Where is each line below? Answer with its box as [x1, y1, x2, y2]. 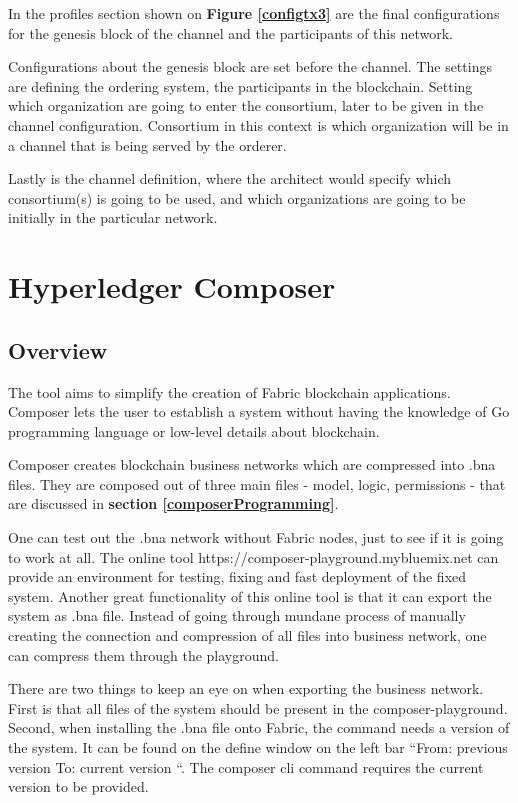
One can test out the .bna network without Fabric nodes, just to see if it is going [8, 527, 504, 548]
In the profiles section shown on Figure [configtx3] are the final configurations [8, 3, 500, 23]
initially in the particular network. [8, 207, 218, 228]
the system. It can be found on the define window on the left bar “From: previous [8, 737, 508, 758]
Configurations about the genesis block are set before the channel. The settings [8, 56, 492, 77]
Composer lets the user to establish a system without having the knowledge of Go [8, 401, 510, 422]
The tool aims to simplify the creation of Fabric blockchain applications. [8, 381, 451, 402]
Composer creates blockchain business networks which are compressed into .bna [8, 454, 496, 475]
